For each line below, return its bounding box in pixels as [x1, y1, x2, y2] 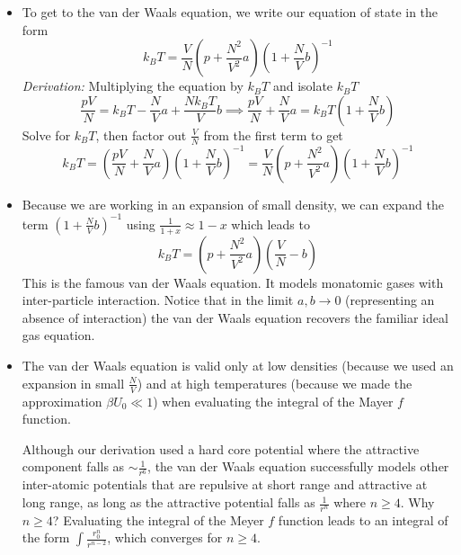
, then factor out [95, 125, 187, 144]
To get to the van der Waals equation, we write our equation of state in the [22, 3, 439, 21]
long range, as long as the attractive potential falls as [22, 493, 315, 512]
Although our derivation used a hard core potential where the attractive [22, 439, 420, 458]
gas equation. [22, 326, 95, 345]
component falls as [22, 457, 125, 476]
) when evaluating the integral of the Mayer [153, 391, 394, 410]
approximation [22, 391, 102, 410]
